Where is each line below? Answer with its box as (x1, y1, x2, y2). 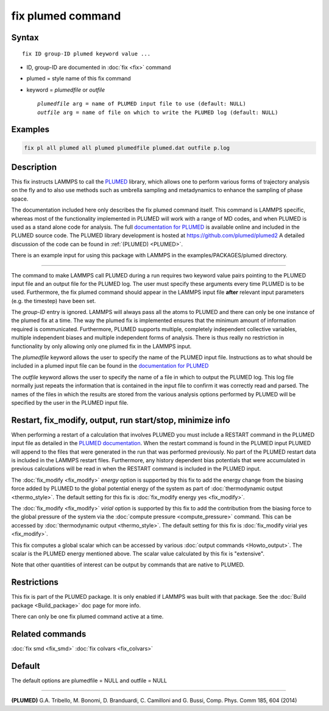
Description (11, 162, 57, 172)
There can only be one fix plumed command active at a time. (11, 613, 164, 620)
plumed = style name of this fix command (26, 75, 131, 82)
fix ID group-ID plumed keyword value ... (22, 50, 151, 57)
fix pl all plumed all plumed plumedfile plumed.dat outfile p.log (24, 144, 230, 151)
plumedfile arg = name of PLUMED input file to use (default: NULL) (37, 101, 246, 107)
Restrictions (11, 577, 59, 588)
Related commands (11, 629, 87, 639)
